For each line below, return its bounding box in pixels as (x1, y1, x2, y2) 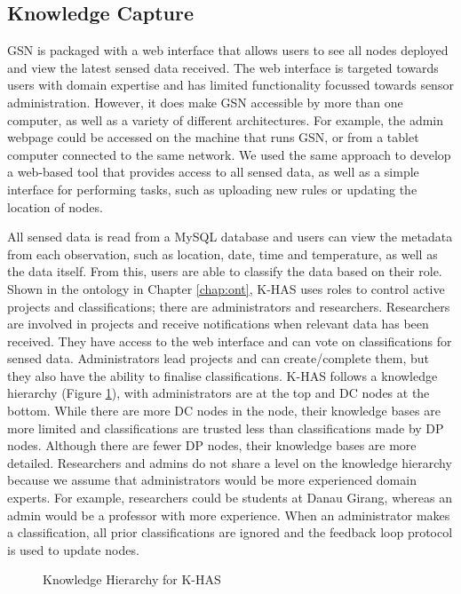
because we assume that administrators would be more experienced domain (7, 471, 417, 489)
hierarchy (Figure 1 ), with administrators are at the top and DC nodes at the (7, 384, 430, 402)
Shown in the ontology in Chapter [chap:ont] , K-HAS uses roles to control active (7, 279, 445, 297)
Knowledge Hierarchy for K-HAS (43, 570, 221, 589)
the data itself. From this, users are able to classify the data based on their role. (7, 262, 442, 281)
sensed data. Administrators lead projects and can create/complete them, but (7, 349, 429, 368)
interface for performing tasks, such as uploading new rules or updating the (7, 179, 417, 198)
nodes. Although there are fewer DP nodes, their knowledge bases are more (7, 436, 417, 455)
